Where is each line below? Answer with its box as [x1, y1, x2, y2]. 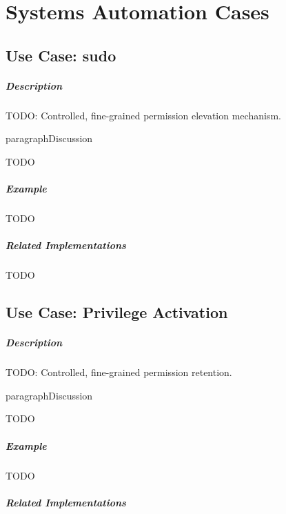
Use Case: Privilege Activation [6, 302, 228, 323]
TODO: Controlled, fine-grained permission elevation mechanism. [6, 108, 281, 122]
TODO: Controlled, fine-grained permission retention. [6, 365, 232, 379]
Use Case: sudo [6, 44, 116, 66]
